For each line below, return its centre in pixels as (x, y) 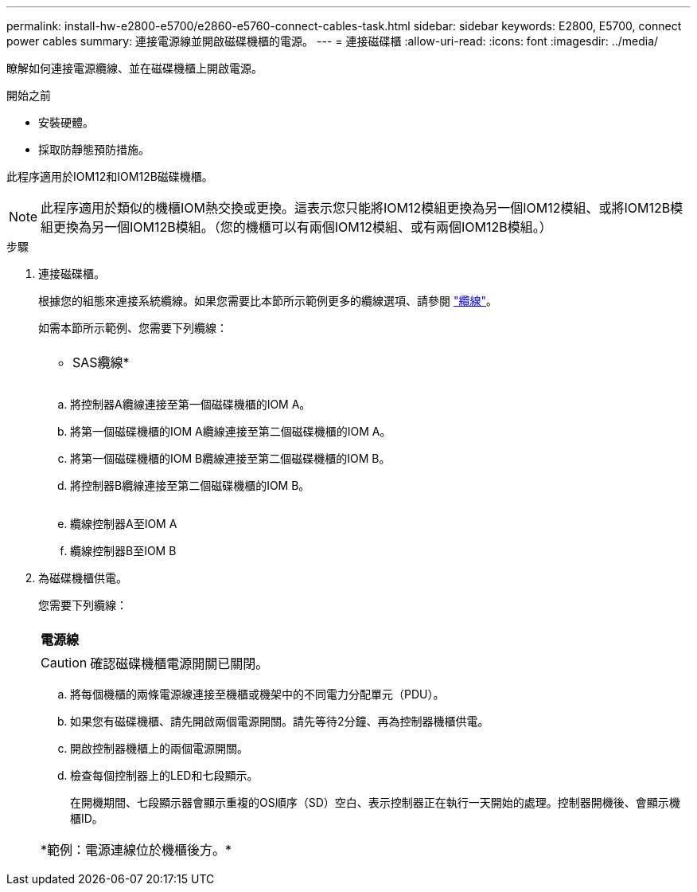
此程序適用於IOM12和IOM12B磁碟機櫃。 (110, 176)
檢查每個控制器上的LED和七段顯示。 (164, 775)
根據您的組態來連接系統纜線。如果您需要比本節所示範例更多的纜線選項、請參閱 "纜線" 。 (268, 301)
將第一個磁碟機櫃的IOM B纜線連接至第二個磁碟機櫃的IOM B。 (230, 458)
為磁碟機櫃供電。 (83, 578)
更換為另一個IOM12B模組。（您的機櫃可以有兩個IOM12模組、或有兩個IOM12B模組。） (303, 227)
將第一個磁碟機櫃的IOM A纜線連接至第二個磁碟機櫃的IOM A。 (231, 431)
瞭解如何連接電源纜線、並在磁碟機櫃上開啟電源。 (134, 68)
